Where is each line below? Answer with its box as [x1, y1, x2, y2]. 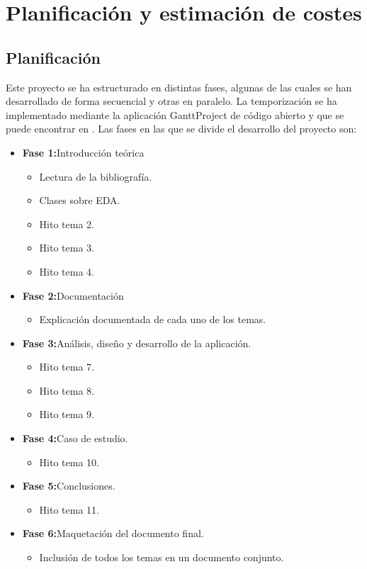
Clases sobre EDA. [39, 193, 120, 208]
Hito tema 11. [39, 502, 99, 517]
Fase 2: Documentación [22, 288, 124, 303]
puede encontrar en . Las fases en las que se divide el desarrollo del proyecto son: [6, 121, 357, 136]
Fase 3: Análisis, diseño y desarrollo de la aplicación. [22, 335, 252, 350]
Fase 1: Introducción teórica [22, 145, 145, 159]
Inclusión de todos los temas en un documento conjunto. [39, 550, 284, 565]
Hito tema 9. [39, 407, 94, 422]
